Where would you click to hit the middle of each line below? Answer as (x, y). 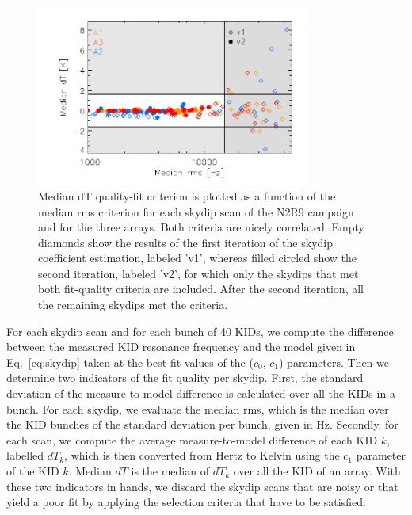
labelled (25, 455)
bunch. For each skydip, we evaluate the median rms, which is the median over (198, 408)
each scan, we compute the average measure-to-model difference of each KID (192, 439)
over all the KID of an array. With (317, 471)
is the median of (170, 471)
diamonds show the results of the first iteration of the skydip (185, 242)
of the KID (33, 471)
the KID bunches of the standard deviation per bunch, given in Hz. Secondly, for (202, 424)
